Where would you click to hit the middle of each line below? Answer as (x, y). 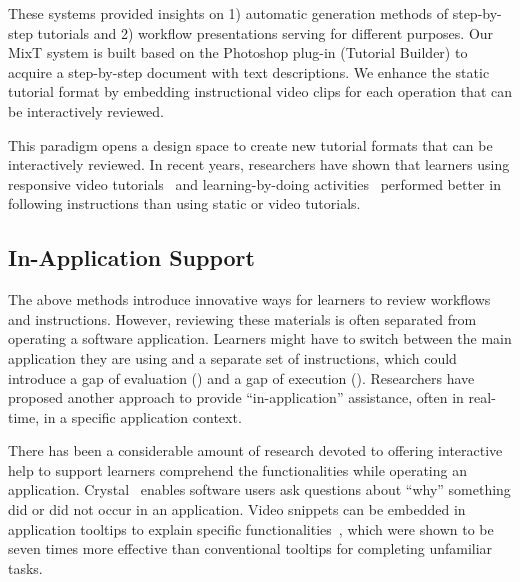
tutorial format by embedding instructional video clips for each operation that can (260, 91)
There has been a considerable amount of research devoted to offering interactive (255, 450)
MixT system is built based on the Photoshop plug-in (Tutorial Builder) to (238, 52)
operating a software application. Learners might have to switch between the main (260, 338)
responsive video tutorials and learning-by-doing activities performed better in (254, 183)
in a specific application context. (142, 416)
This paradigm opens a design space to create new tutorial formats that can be (250, 144)
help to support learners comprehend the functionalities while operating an (237, 469)
